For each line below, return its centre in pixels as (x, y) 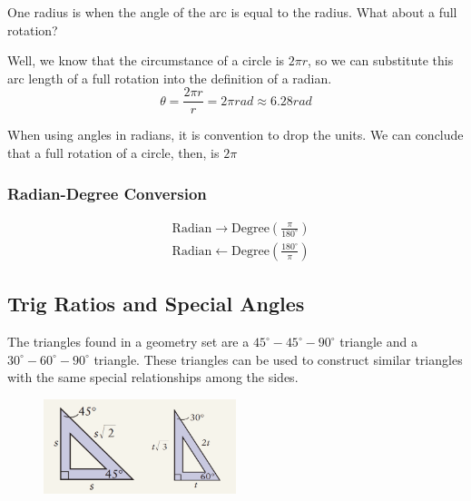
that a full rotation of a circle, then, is (113, 153)
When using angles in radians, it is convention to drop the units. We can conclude (235, 135)
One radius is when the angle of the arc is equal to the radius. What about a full (232, 12)
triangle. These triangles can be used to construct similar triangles (278, 359)
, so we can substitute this (381, 60)
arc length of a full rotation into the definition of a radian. (170, 78)
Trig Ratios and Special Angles (156, 304)
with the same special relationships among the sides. (153, 377)
